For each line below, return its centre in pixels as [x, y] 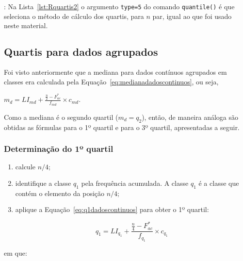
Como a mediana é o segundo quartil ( [61, 117]
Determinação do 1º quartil [59, 149]
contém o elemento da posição [60, 193]
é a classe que [219, 183]
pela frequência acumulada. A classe [135, 183]
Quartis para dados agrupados [81, 52]
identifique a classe [43, 183]
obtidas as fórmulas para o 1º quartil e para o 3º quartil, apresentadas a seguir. [122, 127]
